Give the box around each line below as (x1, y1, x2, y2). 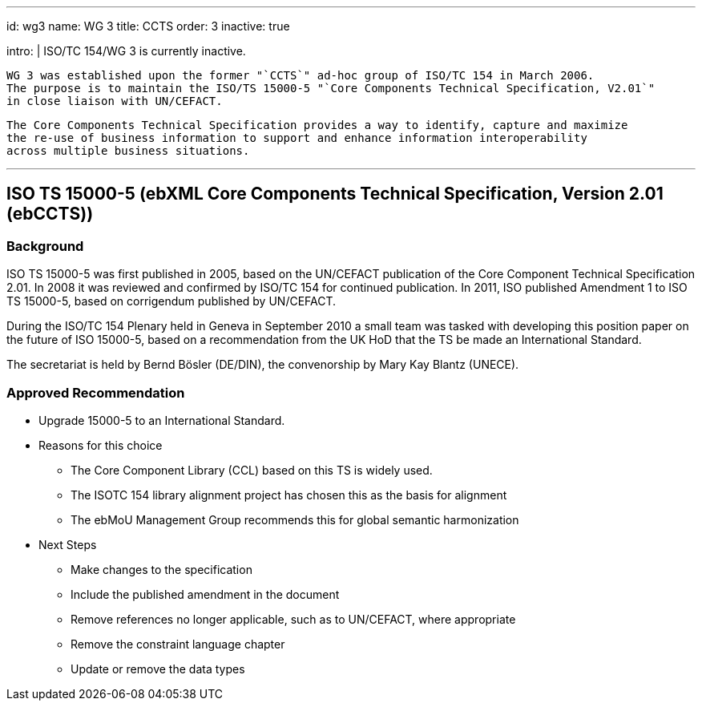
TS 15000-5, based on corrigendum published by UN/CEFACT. (6, 294, 337, 309)
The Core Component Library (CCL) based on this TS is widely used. (71, 463, 433, 477)
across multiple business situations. (6, 144, 250, 157)
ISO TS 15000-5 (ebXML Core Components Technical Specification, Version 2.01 (6, 184, 664, 204)
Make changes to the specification (71, 562, 252, 576)
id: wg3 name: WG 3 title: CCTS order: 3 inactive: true (6, 19, 290, 33)
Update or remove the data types (71, 661, 245, 676)
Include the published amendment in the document (71, 587, 340, 601)
